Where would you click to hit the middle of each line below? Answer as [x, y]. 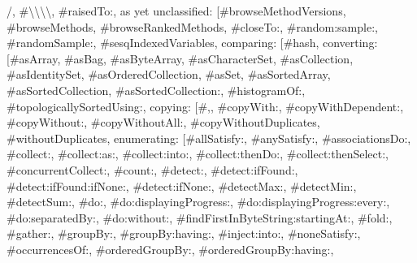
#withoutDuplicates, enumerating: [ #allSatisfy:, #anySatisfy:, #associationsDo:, [209, 138]
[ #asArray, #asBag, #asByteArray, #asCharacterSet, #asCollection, [180, 58]
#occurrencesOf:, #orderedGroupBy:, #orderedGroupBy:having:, [170, 249]
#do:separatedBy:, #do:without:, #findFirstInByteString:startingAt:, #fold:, [200, 217]
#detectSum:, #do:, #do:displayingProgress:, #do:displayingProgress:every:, [198, 202]
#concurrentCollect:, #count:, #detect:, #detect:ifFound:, [152, 169]
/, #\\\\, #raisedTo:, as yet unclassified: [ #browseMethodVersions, [176, 11]
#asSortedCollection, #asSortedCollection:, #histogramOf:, [156, 90]
